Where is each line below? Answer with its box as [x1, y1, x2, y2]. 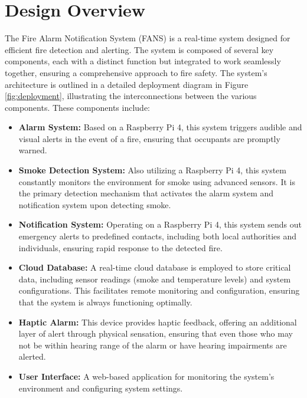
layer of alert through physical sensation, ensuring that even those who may [18, 327, 293, 340]
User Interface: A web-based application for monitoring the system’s [18, 370, 275, 382]
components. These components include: [5, 101, 150, 113]
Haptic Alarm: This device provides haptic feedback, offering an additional [18, 315, 297, 328]
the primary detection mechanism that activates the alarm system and [18, 187, 274, 199]
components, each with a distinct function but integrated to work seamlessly [5, 55, 281, 67]
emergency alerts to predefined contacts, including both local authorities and [18, 230, 296, 242]
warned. [18, 144, 47, 156]
